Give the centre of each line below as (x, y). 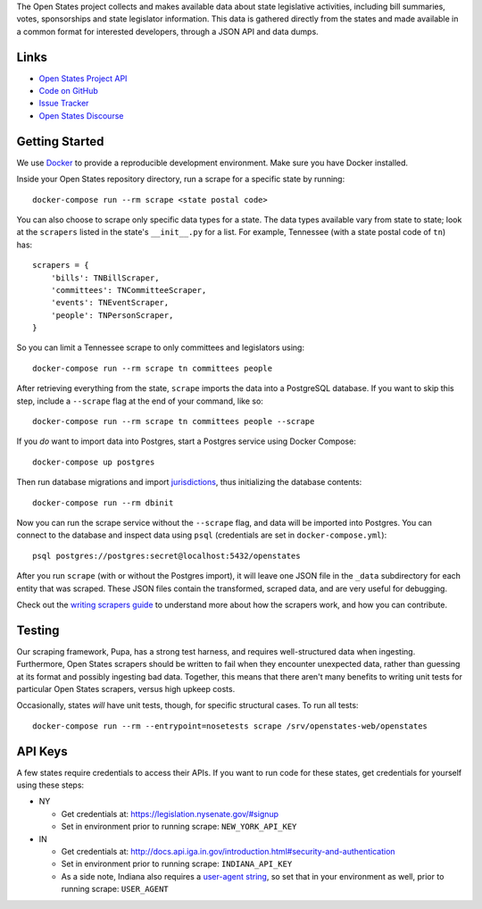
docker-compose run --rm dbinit (103, 503)
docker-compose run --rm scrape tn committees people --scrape (174, 421)
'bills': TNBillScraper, (105, 278)
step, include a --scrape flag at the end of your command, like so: (140, 401)
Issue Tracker (64, 104)
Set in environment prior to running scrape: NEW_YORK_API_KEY (179, 827)
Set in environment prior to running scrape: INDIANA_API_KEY (177, 864)
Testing (38, 630)
